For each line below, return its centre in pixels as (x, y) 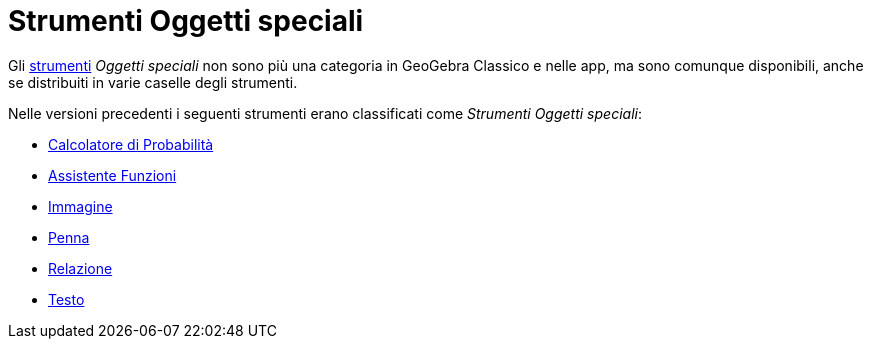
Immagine (80, 206)
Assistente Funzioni (112, 175)
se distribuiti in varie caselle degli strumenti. (153, 82)
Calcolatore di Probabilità (131, 144)
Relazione (80, 268)
